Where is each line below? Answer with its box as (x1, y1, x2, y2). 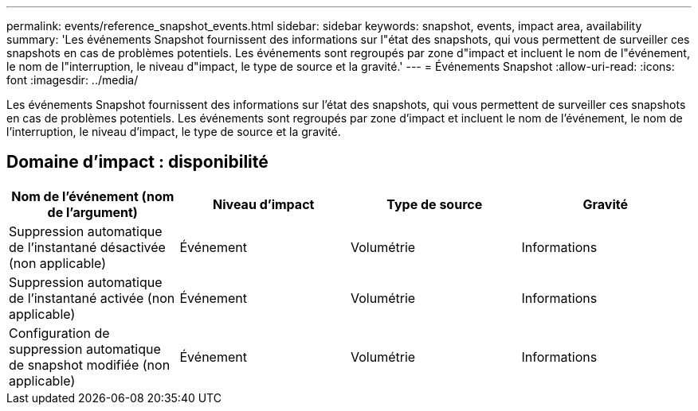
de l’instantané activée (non (9, 289, 175, 306)
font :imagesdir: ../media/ (6, 73, 139, 87)
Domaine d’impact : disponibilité (6, 152, 269, 173)
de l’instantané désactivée (9, 238, 166, 255)
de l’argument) (47, 204, 138, 220)
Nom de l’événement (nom (11, 188, 174, 204)
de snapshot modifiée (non (9, 356, 171, 373)
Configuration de (9, 324, 110, 341)
